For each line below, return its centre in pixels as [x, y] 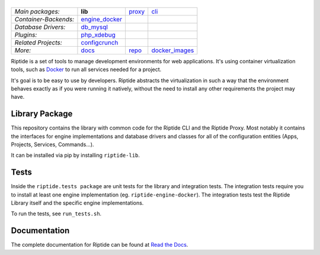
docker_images [173, 50]
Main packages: [37, 11]
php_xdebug [98, 34]
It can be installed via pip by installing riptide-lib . [76, 155]
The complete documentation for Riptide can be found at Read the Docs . [100, 245]
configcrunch [100, 43]
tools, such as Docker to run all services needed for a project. [86, 70]
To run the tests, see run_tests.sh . [56, 214]
